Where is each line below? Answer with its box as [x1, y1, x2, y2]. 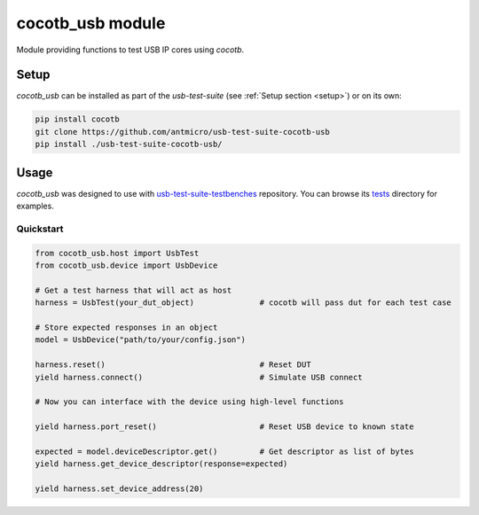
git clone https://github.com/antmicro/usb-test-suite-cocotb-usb [35, 127, 330, 137]
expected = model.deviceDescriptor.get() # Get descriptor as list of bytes [35, 446, 414, 456]
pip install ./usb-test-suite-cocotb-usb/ [35, 139, 223, 150]
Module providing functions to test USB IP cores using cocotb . [16, 44, 245, 55]
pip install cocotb [35, 114, 120, 124]
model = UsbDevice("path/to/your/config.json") [35, 335, 246, 345]
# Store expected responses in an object [35, 323, 218, 332]
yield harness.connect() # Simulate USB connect [35, 372, 363, 382]
